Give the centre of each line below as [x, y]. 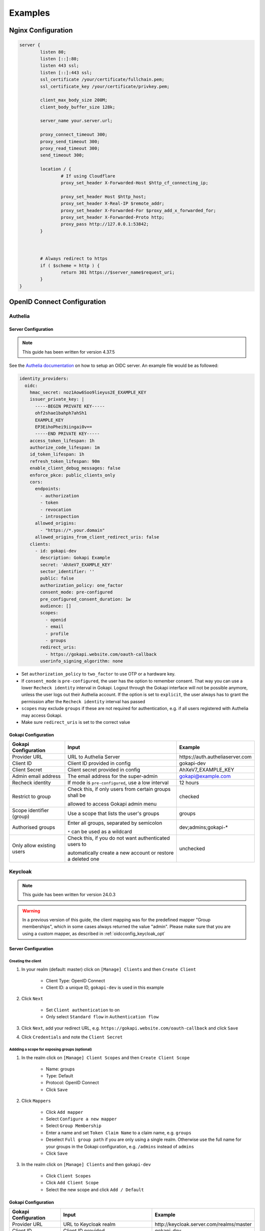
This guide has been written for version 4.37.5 [69, 352]
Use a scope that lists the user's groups [113, 813]
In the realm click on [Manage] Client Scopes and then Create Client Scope [106, 1058]
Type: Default [60, 1076]
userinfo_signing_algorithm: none [81, 661]
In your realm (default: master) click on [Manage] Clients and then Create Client [109, 970]
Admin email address [36, 777]
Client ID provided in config [99, 763]
